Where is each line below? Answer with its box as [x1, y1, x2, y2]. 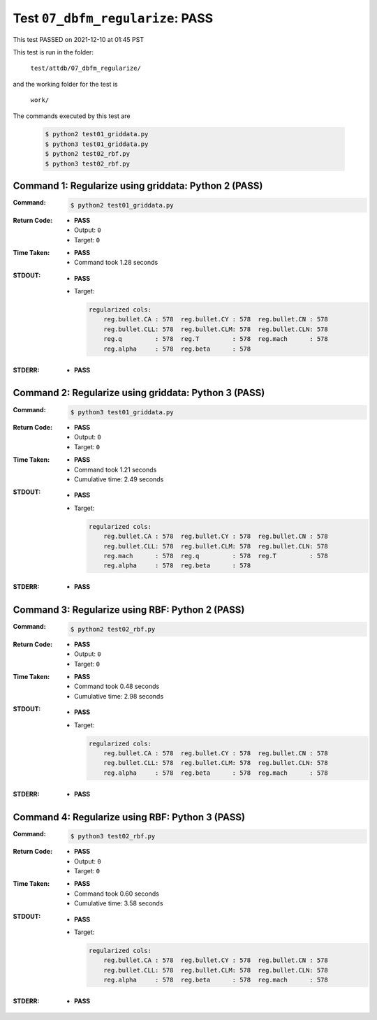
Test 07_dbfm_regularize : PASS [13, 10, 214, 26]
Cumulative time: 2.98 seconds [74, 692, 164, 700]
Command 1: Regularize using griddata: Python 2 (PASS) [13, 180, 263, 192]
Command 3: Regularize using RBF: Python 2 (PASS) [13, 604, 245, 616]
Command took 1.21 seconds [74, 465, 157, 474]
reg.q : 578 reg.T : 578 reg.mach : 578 [103, 335, 328, 343]
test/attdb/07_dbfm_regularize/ [30, 64, 141, 73]
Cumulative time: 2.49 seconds [74, 475, 164, 483]
